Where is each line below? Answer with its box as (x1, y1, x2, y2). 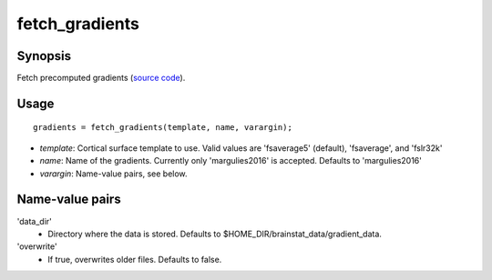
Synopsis (16, 48, 72, 64)
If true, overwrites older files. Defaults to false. (47, 254, 222, 265)
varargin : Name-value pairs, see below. (39, 168, 188, 179)
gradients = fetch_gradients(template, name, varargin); (33, 123, 293, 133)
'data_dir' (16, 215, 52, 226)
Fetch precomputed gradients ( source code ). (16, 73, 186, 84)
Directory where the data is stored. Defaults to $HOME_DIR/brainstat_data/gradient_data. (47, 228, 383, 239)
